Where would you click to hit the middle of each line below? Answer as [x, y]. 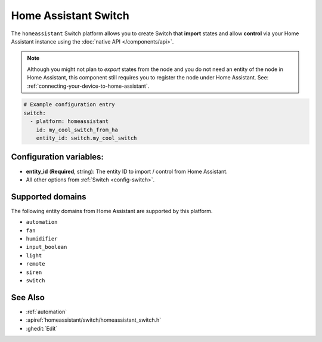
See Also [28, 298]
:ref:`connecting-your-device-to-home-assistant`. [88, 86]
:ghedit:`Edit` [42, 328]
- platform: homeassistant [69, 121]
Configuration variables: [58, 157]
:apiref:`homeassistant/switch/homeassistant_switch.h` [94, 320]
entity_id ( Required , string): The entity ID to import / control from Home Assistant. [127, 171]
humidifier [42, 239]
